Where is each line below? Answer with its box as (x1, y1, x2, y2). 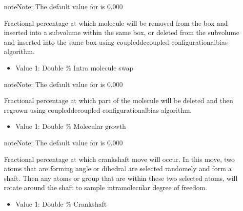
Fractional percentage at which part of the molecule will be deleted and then (4, 95, 233, 105)
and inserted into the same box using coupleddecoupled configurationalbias (4, 36, 228, 47)
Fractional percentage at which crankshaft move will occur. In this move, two (4, 154, 235, 164)
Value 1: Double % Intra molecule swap (15, 62, 134, 72)
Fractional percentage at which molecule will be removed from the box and (4, 18, 228, 28)
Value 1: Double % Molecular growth (15, 121, 126, 131)
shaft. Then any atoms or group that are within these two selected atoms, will (4, 173, 238, 183)
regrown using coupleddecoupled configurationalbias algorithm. (4, 105, 192, 115)
